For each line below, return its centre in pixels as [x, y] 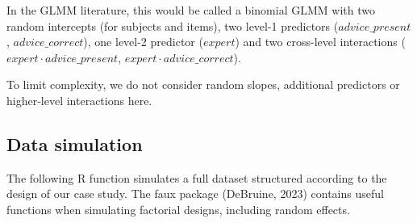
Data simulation [75, 143]
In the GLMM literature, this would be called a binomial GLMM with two [191, 10]
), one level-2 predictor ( [143, 42]
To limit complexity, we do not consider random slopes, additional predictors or [203, 84]
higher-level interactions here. [79, 100]
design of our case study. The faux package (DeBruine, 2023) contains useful [195, 194]
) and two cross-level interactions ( [320, 42]
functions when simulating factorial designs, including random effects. [178, 209]
